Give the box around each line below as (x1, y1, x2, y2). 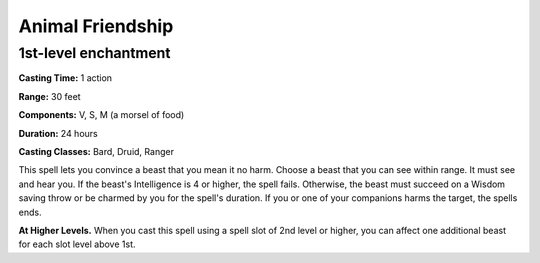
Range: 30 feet (18, 90, 81, 102)
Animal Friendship (18, 15, 174, 37)
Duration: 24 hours (18, 127, 99, 139)
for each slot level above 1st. (18, 238, 136, 250)
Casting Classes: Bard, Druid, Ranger (18, 145, 175, 157)
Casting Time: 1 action (18, 72, 113, 84)
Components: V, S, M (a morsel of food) (18, 109, 185, 121)
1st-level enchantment (18, 44, 171, 62)
